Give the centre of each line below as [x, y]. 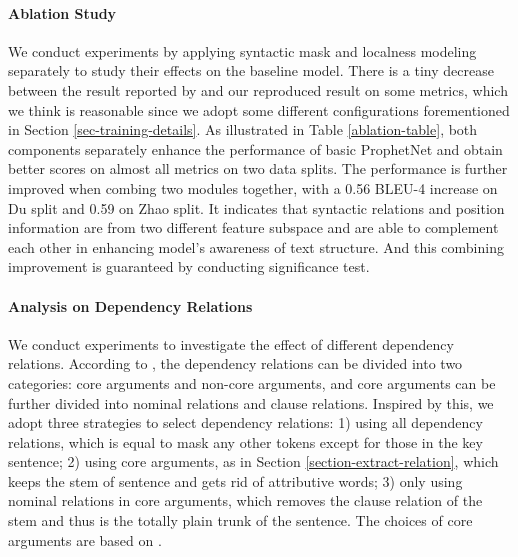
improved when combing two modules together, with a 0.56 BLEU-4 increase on [253, 187]
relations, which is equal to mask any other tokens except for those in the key [245, 441]
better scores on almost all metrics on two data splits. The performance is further [258, 168]
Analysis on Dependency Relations [130, 305]
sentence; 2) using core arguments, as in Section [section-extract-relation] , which [253, 461]
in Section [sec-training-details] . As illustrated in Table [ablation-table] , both [243, 129]
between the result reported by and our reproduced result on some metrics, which [258, 89]
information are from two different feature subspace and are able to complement [253, 227]
